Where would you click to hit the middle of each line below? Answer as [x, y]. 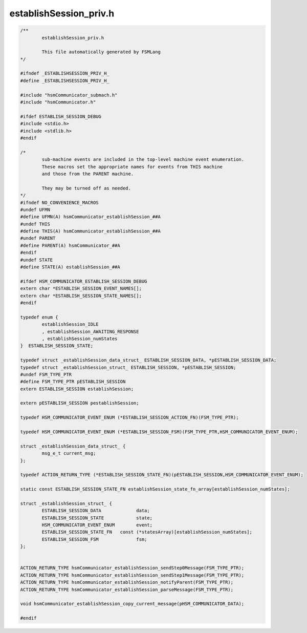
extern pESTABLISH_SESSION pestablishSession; [80, 403]
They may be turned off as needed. [86, 188]
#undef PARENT [38, 238]
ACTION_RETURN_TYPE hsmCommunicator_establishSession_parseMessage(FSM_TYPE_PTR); [127, 589]
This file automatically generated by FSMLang [101, 52]
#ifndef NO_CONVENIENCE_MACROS [60, 203]
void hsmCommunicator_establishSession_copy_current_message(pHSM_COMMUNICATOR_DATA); [132, 604]
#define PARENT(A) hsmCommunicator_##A [70, 245]
